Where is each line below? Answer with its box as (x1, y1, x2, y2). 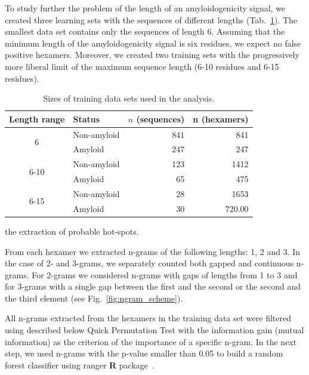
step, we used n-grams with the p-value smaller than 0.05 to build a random (5, 347, 283, 359)
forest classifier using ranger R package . (5, 358, 154, 371)
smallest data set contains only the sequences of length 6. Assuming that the (5, 25, 285, 38)
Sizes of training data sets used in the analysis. (43, 92, 215, 104)
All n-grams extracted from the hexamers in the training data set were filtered (5, 312, 291, 324)
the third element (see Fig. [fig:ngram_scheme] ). (5, 291, 183, 304)
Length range (9, 112, 65, 125)
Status (73, 112, 100, 125)
